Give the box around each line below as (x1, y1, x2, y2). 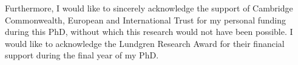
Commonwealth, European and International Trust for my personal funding (5, 13, 286, 26)
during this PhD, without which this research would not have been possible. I (5, 25, 293, 38)
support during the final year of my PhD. (5, 49, 159, 61)
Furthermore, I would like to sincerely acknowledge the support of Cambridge (5, 2, 293, 14)
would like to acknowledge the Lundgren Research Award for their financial (5, 37, 285, 49)
